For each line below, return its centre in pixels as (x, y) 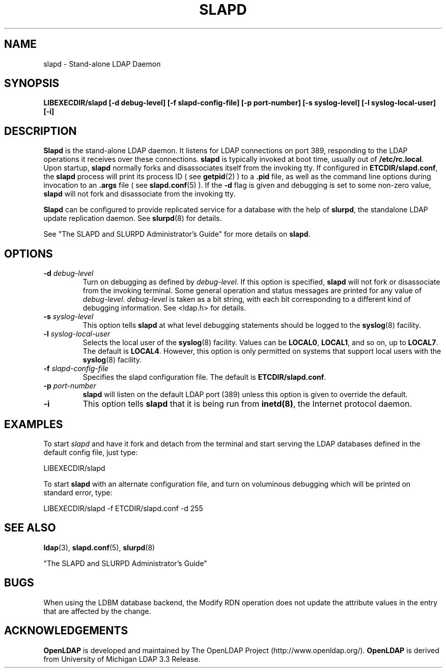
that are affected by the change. (97, 611)
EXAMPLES (34, 424)
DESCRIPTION (40, 131)
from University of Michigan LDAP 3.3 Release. (122, 659)
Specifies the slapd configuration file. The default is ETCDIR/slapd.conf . (204, 377)
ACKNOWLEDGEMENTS (66, 631)
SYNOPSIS (32, 83)
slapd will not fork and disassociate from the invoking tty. (140, 194)
